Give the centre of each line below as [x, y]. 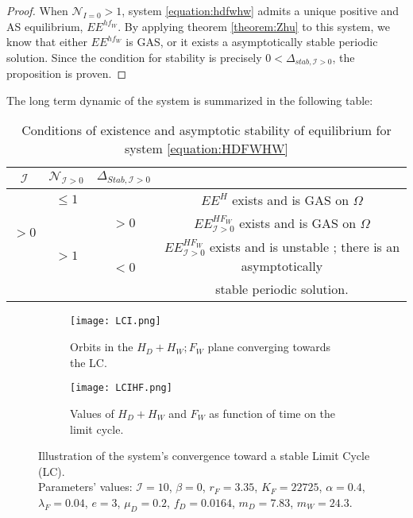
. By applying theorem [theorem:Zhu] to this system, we [254, 26]
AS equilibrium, [45, 26]
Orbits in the [102, 347]
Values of [92, 413]
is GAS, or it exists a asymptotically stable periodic [252, 42]
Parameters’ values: [85, 487]
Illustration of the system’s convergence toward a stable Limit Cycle [204, 456]
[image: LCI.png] [116, 321]
